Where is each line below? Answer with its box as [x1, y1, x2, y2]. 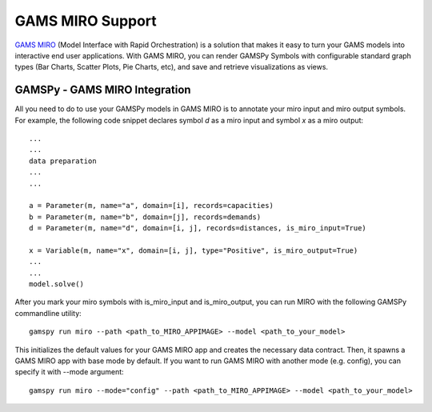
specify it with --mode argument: [14, 367, 124, 377]
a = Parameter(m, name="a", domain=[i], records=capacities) [29, 201, 274, 210]
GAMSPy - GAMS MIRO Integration [14, 83, 191, 97]
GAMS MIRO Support [14, 12, 158, 30]
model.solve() [29, 280, 84, 289]
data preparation [29, 156, 97, 166]
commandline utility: [14, 308, 82, 318]
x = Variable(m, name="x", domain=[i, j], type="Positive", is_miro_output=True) [29, 246, 358, 255]
